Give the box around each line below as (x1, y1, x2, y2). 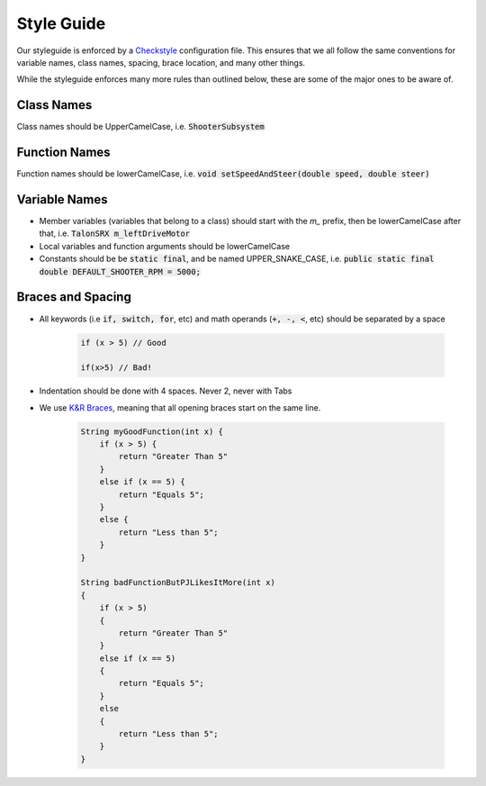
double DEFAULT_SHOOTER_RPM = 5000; (39, 267, 202, 276)
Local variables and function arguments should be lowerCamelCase (39, 240, 291, 251)
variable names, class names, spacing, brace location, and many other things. (16, 57, 306, 68)
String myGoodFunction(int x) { (80, 426, 224, 437)
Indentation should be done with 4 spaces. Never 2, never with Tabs (39, 385, 292, 396)
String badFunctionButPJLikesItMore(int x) (80, 577, 276, 588)
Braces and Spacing (16, 289, 132, 305)
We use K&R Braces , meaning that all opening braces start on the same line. (39, 402, 321, 413)
